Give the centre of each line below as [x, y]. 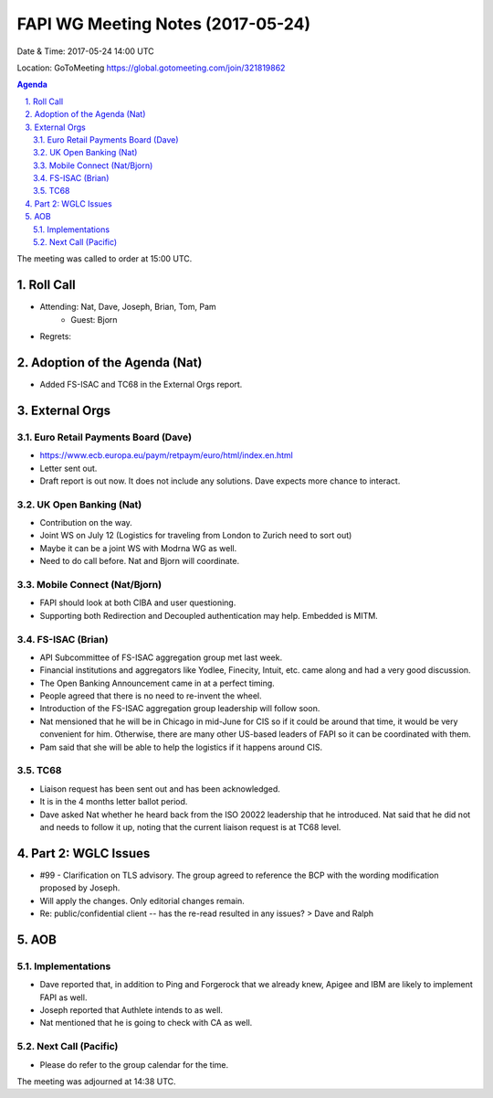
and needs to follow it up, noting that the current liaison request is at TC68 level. [190, 826]
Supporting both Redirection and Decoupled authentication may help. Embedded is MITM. [209, 615]
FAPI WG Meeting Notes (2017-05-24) [163, 24]
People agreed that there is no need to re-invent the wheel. [151, 696]
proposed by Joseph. [80, 888]
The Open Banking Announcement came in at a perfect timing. [157, 683]
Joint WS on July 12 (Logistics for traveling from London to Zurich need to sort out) [196, 536]
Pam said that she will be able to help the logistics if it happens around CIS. [181, 747]
